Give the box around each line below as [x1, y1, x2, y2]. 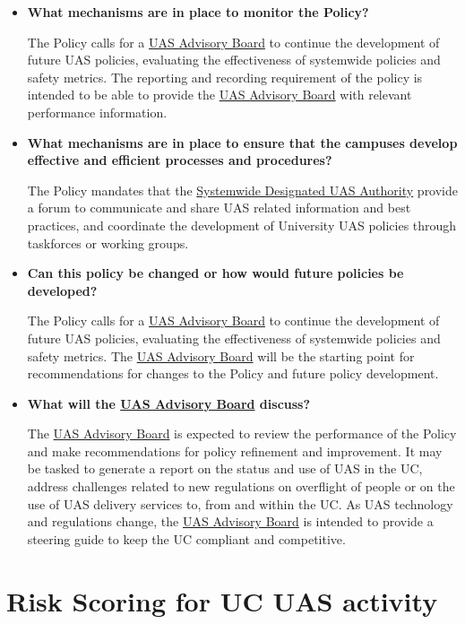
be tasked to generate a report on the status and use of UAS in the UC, [27, 459, 423, 478]
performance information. [27, 102, 168, 121]
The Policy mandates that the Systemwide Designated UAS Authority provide [27, 180, 459, 199]
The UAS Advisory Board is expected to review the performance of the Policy [27, 424, 457, 443]
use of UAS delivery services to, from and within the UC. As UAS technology [27, 494, 453, 513]
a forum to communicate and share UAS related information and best [27, 198, 411, 217]
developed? [27, 281, 98, 299]
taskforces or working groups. [27, 233, 189, 252]
